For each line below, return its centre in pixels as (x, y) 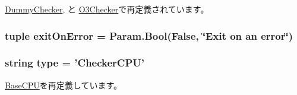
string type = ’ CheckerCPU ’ (75, 63)
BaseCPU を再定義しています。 (63, 85)
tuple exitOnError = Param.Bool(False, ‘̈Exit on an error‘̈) (149, 35)
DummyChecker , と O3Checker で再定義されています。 (107, 9)
